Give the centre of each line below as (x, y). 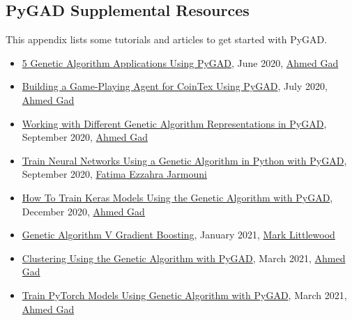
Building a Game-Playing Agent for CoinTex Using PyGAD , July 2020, (175, 86)
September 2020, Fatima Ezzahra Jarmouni (114, 174)
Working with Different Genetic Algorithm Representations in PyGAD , (174, 123)
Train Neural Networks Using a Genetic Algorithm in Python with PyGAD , (184, 160)
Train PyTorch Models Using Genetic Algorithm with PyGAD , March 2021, (184, 295)
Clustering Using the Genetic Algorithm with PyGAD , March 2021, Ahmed (184, 258)
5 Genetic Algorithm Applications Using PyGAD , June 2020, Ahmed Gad (180, 62)
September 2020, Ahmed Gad (85, 137)
